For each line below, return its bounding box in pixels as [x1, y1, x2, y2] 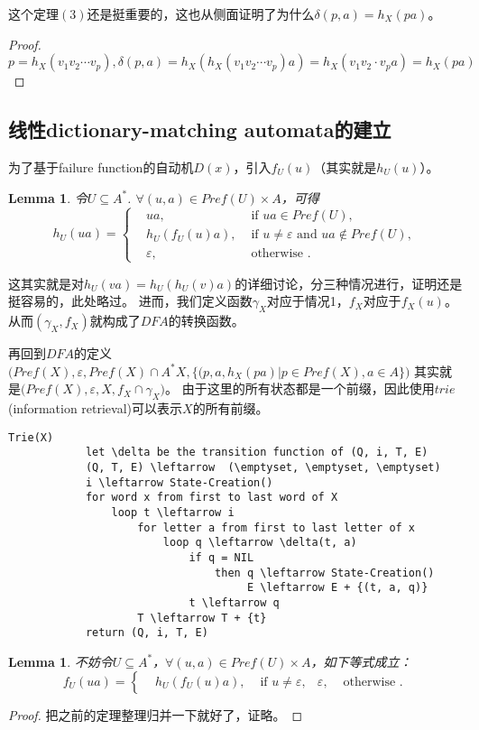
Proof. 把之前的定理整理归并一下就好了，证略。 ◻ [8, 705, 303, 724]
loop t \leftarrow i [111, 506, 235, 520]
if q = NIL [189, 550, 254, 564]
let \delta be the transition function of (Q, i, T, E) [85, 446, 428, 459]
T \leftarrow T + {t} [137, 611, 267, 624]
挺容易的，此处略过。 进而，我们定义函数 [8, 291, 253, 310]
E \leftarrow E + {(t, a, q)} [246, 581, 428, 595]
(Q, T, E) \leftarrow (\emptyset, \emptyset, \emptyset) [85, 461, 441, 475]
